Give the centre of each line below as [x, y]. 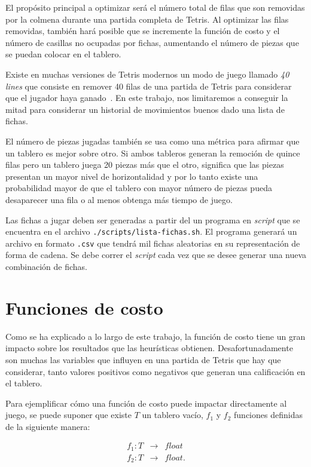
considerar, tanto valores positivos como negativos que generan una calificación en [155, 371]
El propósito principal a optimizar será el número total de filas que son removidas [155, 7]
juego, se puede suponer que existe [69, 415]
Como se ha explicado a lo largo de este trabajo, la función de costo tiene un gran [155, 336]
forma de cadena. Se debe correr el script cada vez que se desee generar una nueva [156, 255]
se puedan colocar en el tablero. [63, 54]
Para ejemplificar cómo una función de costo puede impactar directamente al [146, 403]
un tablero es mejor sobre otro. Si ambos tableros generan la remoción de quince [153, 153]
